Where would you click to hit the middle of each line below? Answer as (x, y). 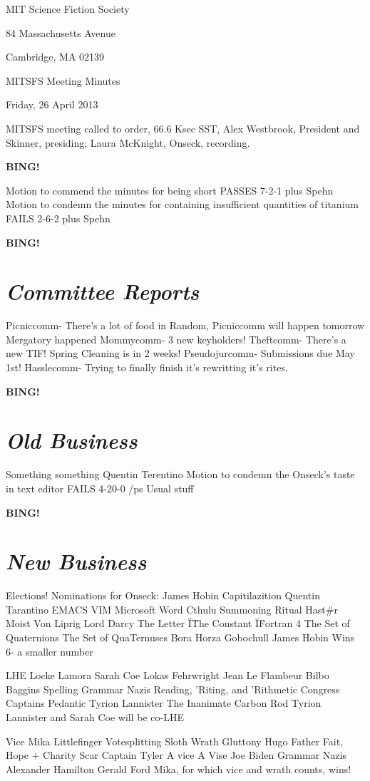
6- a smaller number (50, 651)
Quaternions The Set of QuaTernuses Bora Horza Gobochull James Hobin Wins (180, 637)
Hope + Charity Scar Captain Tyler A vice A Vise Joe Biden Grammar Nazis (176, 755)
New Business (76, 562)
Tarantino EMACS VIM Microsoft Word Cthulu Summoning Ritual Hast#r (172, 609)
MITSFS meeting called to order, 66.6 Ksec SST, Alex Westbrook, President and (183, 128)
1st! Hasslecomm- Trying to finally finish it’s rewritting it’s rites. (147, 367)
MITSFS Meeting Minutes (63, 80)
